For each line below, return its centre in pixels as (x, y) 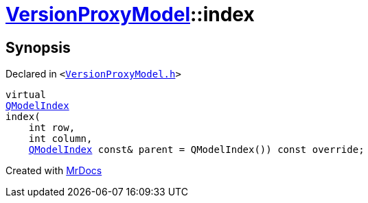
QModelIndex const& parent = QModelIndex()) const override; (196, 150)
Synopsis (38, 47)
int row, (52, 128)
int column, (60, 139)
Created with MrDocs (54, 171)
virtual (26, 95)
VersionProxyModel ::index (130, 14)
